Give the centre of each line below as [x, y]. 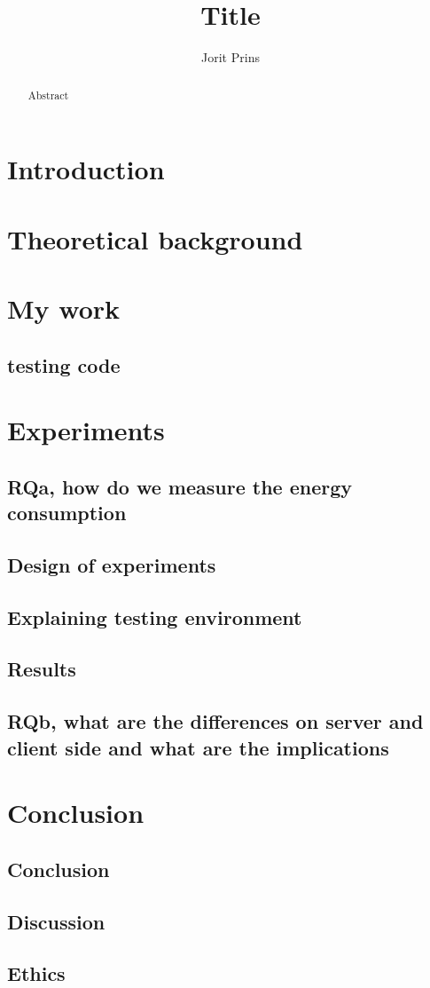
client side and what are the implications [198, 747]
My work [64, 308]
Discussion [56, 921]
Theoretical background [155, 238]
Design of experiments [112, 564]
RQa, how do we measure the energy [180, 486]
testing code [64, 364]
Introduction [86, 169]
